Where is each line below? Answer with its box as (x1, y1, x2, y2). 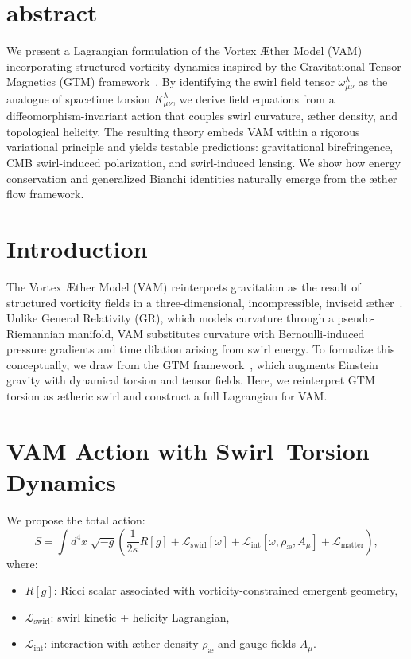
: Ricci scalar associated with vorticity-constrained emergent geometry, (53, 582, 398, 599)
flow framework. (6, 185, 84, 202)
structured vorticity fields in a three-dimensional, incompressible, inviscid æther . (6, 294, 403, 310)
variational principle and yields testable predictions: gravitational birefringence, (6, 138, 394, 155)
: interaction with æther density (44, 635, 199, 652)
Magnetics (6, 73, 56, 90)
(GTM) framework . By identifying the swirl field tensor (59, 73, 335, 90)
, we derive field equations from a (173, 90, 335, 107)
